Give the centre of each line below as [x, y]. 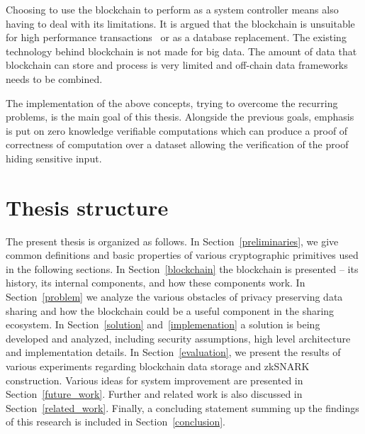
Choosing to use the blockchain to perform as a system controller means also [172, 9]
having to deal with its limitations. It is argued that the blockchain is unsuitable [180, 23]
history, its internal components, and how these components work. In [156, 283]
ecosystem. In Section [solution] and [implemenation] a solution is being [163, 324]
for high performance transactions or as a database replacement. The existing [176, 37]
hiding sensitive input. [54, 158]
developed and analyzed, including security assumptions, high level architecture [178, 338]
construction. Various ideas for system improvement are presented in [155, 380]
